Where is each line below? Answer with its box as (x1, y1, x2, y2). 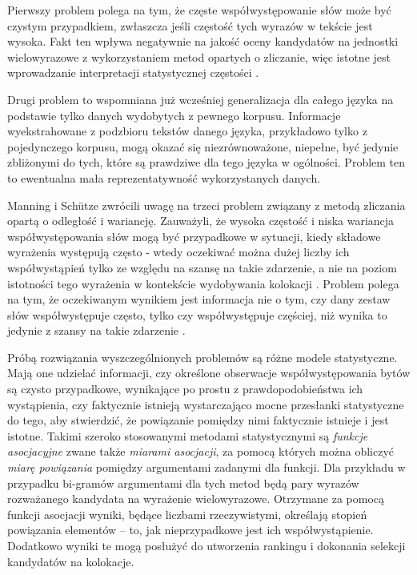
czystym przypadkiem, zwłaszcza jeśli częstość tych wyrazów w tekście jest (7, 17, 373, 34)
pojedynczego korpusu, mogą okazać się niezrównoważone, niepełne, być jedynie (7, 138, 399, 155)
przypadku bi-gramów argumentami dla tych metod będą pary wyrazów (7, 474, 359, 491)
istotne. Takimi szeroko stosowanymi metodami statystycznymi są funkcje (7, 427, 368, 444)
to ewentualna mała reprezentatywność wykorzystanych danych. (7, 169, 321, 186)
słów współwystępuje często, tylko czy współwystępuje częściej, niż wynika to (7, 306, 387, 323)
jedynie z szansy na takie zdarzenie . (7, 322, 186, 339)
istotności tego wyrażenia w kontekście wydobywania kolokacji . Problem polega (7, 275, 399, 292)
